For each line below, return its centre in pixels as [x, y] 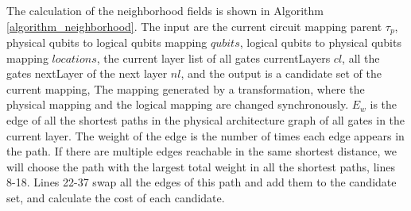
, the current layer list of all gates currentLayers [213, 58]
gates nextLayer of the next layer [87, 73]
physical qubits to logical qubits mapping [107, 42]
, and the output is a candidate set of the [281, 73]
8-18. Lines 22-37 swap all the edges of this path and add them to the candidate [202, 182]
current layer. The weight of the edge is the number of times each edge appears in [205, 135]
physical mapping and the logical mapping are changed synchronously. [178, 104]
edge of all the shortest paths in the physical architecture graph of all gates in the [206, 120]
